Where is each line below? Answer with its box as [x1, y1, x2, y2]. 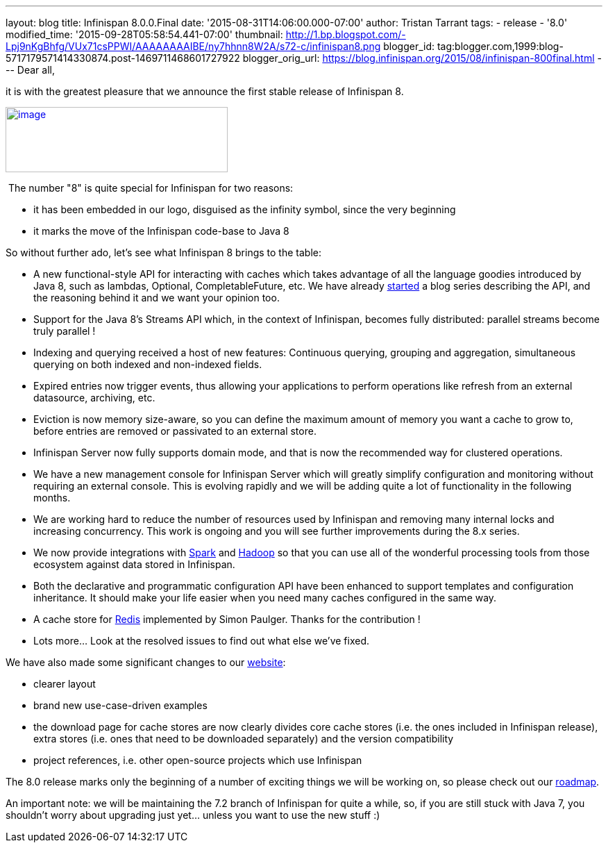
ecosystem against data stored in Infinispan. [33, 558, 235, 570]
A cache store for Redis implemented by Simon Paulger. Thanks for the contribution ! [33, 613, 421, 625]
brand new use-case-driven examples [33, 699, 208, 711]
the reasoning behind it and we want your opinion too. [33, 292, 280, 304]
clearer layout [33, 678, 96, 690]
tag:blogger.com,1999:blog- [437, 40, 564, 52]
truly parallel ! [33, 325, 96, 337]
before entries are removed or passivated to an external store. [33, 425, 316, 437]
